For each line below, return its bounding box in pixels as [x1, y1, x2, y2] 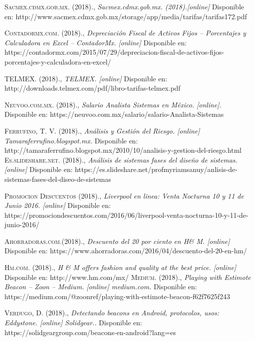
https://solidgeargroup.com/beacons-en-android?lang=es [4, 327, 176, 337]
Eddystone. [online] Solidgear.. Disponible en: [4, 317, 142, 328]
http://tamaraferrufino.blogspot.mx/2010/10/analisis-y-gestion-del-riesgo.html [4, 145, 242, 155]
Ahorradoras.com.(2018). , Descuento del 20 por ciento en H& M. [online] [4, 236, 230, 246]
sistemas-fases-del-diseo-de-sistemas [4, 173, 111, 184]
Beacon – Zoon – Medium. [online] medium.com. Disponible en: [4, 281, 197, 292]
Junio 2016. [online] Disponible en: [4, 200, 111, 210]
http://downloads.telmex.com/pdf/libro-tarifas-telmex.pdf [4, 83, 181, 93]
